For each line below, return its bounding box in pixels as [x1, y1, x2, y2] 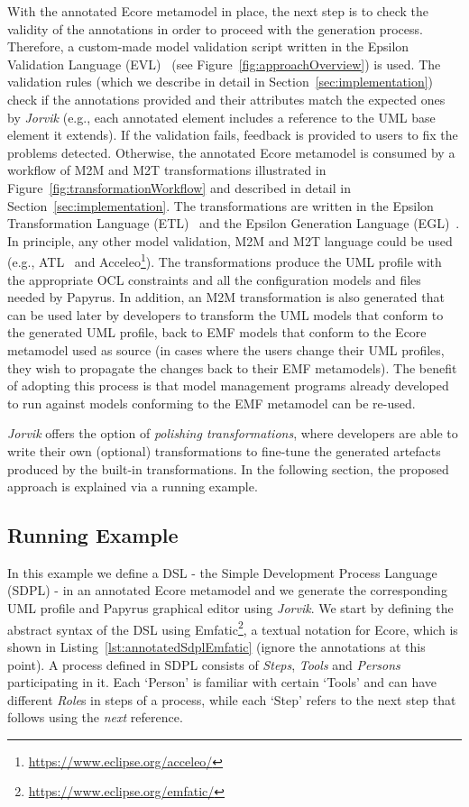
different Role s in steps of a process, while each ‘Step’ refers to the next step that [7, 690, 456, 709]
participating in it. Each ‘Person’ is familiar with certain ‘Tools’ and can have [7, 673, 437, 692]
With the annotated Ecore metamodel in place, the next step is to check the [7, 2, 429, 20]
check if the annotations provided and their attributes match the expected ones [7, 89, 446, 108]
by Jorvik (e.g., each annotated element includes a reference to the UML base [7, 107, 436, 126]
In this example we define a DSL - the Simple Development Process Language [7, 563, 437, 582]
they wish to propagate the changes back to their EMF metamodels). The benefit [7, 358, 457, 377]
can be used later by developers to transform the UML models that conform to [7, 305, 444, 324]
